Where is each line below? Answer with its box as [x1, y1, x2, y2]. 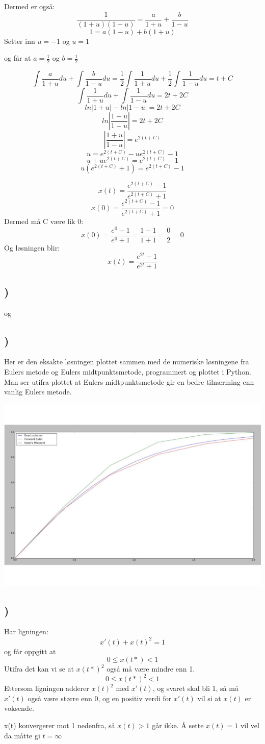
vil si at [197, 692, 221, 703]
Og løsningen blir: [4, 242, 60, 253]
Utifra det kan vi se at [4, 663, 74, 674]
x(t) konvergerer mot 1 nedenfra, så [4, 720, 115, 730]
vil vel [240, 720, 259, 730]
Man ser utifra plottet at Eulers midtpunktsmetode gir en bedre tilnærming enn [4, 376, 254, 387]
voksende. [4, 703, 34, 713]
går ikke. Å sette [152, 720, 204, 730]
